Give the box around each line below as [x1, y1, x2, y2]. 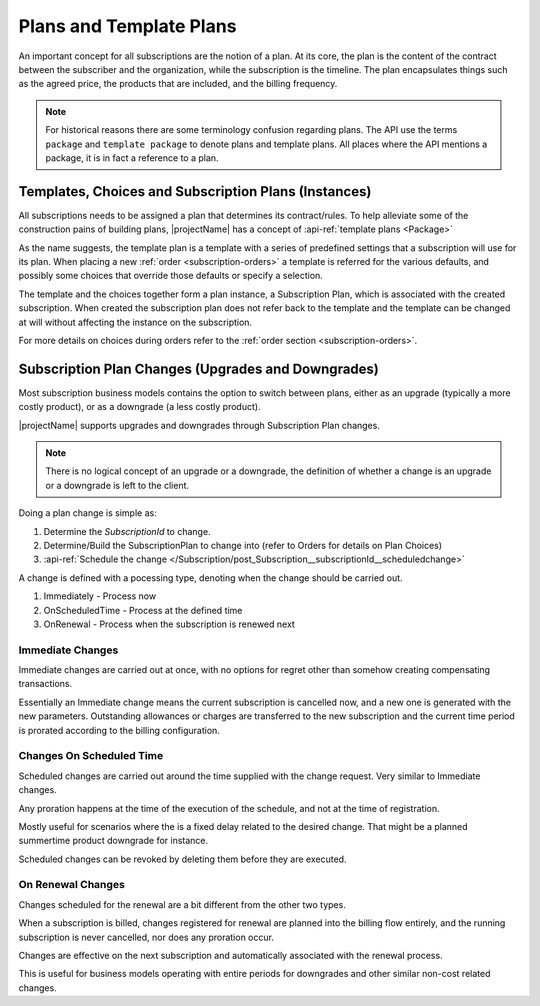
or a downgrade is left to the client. [45, 479, 190, 491]
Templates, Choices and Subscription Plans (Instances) [18, 183, 372, 200]
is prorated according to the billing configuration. [18, 724, 220, 736]
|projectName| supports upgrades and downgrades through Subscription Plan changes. [18, 419, 380, 431]
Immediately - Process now [43, 590, 157, 602]
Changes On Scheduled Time [18, 749, 164, 763]
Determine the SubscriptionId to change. [43, 525, 211, 537]
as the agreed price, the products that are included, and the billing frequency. [18, 78, 338, 90]
